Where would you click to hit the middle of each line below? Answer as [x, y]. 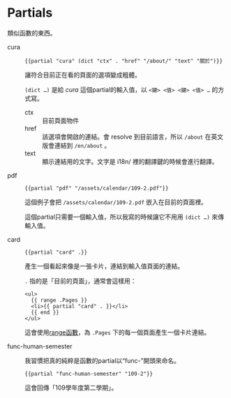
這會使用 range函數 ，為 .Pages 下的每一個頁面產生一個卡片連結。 [118, 332]
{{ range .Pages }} [59, 300]
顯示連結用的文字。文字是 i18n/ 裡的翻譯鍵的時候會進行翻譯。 [130, 161]
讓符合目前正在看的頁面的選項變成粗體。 [83, 75]
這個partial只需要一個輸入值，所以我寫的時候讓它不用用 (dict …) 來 [121, 217]
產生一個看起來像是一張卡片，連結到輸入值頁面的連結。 [104, 266]
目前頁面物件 [60, 121]
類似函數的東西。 [32, 33]
